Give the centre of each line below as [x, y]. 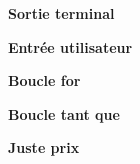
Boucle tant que [64, 113]
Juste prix [44, 147]
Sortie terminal [61, 13]
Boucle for [44, 80]
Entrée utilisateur [70, 46]
